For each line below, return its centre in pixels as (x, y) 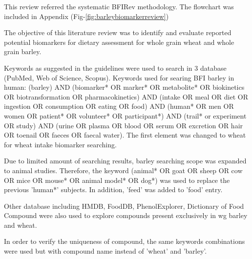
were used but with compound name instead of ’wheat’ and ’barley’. (105, 251)
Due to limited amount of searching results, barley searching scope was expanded (125, 161)
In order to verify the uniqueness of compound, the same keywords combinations (125, 241)
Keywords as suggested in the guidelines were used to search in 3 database (115, 68)
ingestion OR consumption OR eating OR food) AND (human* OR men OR (119, 106)
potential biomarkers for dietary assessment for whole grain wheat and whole (119, 42)
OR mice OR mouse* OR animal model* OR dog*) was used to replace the (117, 180)
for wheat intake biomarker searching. (60, 144)
